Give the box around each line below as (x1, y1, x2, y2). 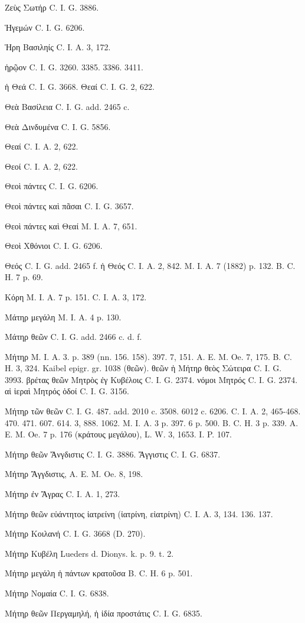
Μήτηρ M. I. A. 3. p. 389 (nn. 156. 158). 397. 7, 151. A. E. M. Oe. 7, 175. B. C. (5, 350, 292, 362)
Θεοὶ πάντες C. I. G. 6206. (5, 180, 99, 192)
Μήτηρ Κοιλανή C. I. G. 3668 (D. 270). (5, 527, 146, 540)
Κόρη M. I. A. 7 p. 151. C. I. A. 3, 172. (5, 290, 147, 303)
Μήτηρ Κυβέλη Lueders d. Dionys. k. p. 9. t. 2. (5, 547, 174, 559)
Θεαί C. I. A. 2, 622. (5, 140, 78, 152)
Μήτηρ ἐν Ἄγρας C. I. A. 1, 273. (5, 488, 120, 500)
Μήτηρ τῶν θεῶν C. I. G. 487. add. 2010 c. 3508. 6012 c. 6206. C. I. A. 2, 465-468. (5, 405, 301, 417)
